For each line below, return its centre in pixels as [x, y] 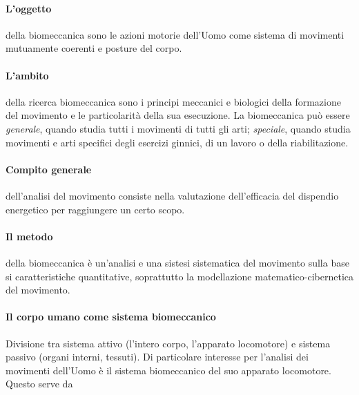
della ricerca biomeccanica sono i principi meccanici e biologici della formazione [173, 101]
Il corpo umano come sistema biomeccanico [111, 317]
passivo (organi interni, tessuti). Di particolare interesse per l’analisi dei [157, 357]
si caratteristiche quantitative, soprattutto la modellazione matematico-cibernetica [179, 276]
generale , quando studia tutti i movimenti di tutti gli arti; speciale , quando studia [178, 128]
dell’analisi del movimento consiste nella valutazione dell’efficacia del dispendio [172, 195]
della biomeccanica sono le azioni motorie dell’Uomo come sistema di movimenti [175, 34]
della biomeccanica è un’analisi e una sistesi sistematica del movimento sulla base [177, 262]
